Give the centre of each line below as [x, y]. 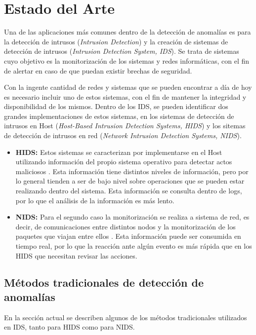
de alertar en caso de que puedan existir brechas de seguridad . [98, 70]
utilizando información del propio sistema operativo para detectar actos [124, 162]
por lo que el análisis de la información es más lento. [95, 200]
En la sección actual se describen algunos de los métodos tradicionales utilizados [126, 317]
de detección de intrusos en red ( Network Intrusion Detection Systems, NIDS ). [123, 135]
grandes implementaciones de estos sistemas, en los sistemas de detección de [119, 116]
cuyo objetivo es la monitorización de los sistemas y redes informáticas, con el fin [127, 60]
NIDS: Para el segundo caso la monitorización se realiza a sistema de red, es [132, 217]
